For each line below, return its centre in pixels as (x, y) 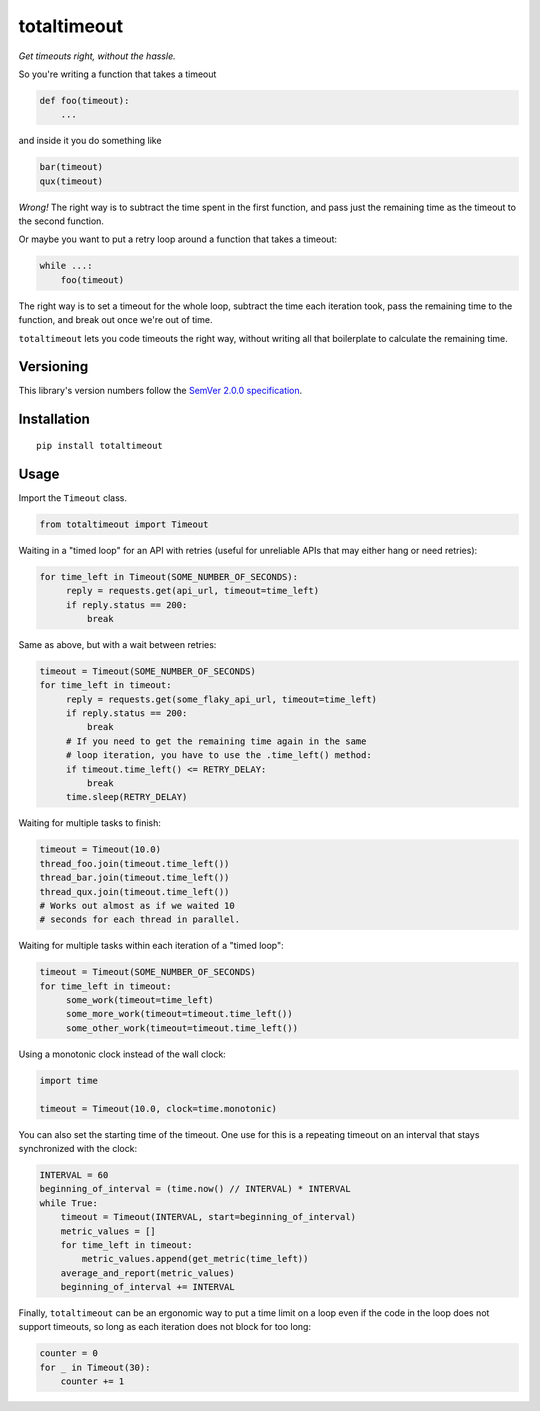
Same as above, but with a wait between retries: (117, 644)
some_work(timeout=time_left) (139, 1000)
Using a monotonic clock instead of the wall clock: (122, 1054)
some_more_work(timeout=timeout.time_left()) (179, 1014)
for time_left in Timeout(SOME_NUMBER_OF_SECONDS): (169, 576)
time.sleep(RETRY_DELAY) (126, 797)
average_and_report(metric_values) (147, 1273)
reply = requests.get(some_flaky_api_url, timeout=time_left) (221, 699)
